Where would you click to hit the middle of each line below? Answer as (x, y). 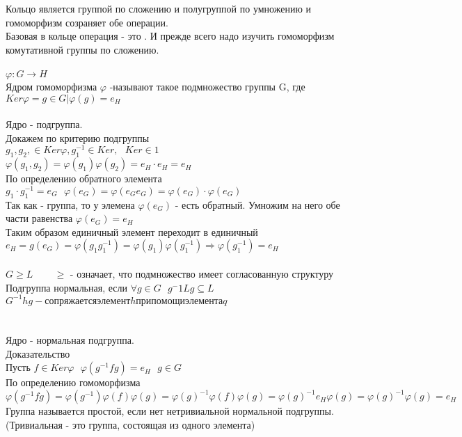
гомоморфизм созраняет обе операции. (87, 22)
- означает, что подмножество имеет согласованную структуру (202, 274)
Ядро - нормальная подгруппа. (70, 339)
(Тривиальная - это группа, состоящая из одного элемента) (130, 424)
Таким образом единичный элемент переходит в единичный (132, 231)
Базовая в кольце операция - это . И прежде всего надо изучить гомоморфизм (170, 36)
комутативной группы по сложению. (82, 49)
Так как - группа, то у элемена (70, 204)
